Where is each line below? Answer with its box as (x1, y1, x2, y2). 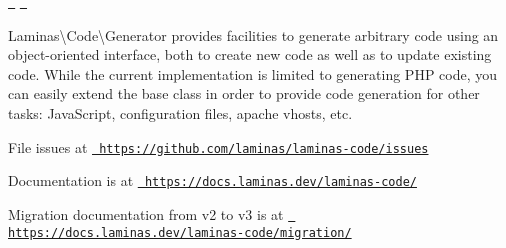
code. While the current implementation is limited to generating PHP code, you (8, 63, 498, 84)
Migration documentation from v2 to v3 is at (8, 203, 284, 224)
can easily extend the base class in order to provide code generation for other (8, 83, 480, 104)
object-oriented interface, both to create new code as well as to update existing (8, 44, 492, 65)
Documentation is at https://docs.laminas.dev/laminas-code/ (8, 170, 417, 191)
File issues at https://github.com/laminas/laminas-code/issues (8, 136, 429, 157)
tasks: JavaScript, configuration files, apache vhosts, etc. (8, 103, 353, 124)
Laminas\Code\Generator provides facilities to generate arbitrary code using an (8, 24, 499, 45)
